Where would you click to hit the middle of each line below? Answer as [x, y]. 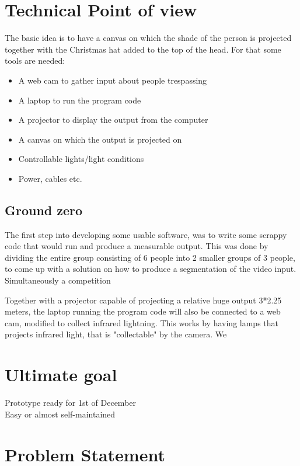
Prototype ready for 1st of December [71, 403]
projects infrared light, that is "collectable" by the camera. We [116, 334]
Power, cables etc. [50, 178]
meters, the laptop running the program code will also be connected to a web [143, 311]
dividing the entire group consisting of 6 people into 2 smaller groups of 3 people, [150, 257]
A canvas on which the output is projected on [100, 139]
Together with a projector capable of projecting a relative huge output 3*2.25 [143, 300]
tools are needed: [35, 61]
